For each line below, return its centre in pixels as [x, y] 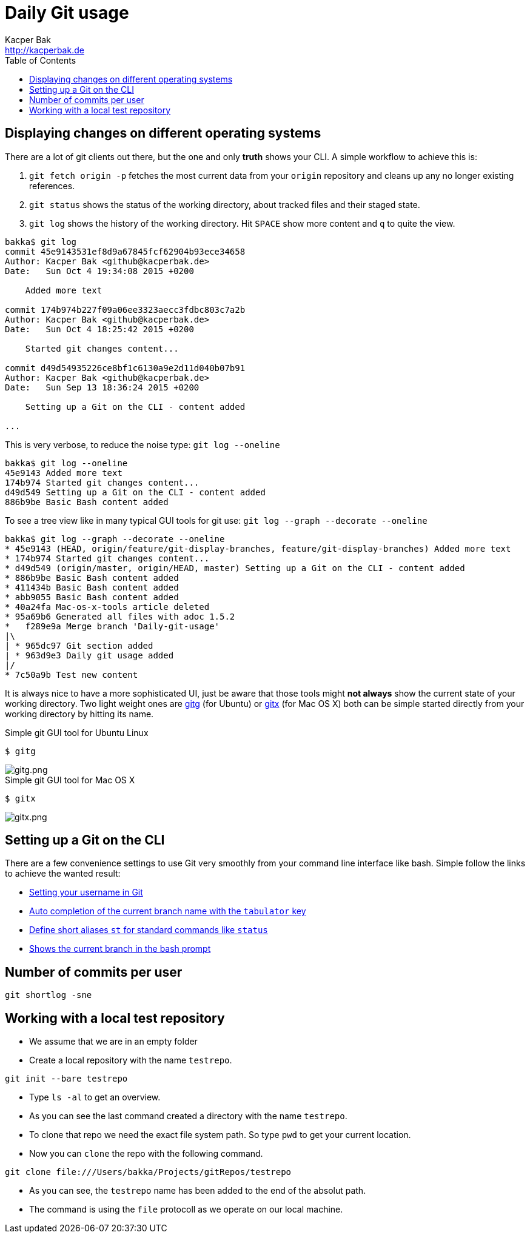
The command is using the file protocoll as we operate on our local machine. [186, 1210]
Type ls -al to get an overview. [95, 1097]
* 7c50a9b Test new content [72, 674]
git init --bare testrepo [66, 1079]
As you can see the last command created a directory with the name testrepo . [188, 1116]
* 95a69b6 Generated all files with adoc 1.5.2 [120, 616]
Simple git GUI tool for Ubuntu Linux [77, 732]
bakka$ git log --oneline [66, 463]
